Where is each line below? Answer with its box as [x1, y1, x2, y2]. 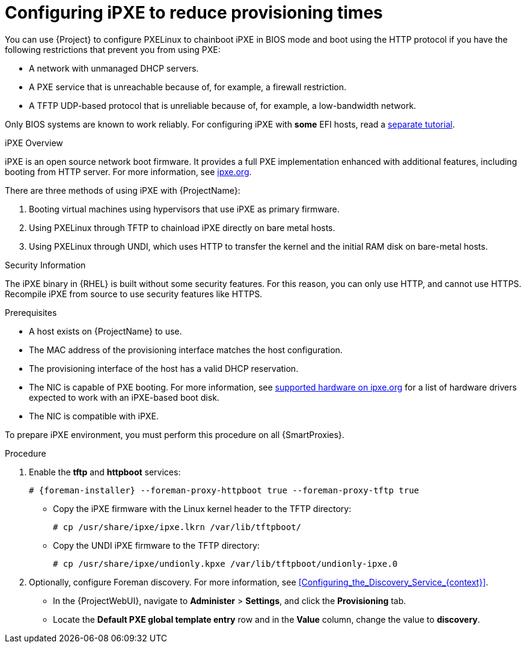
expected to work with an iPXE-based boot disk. [29, 392, 219, 403]
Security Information [5, 259, 86, 270]
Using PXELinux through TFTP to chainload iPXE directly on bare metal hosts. [29, 222, 335, 233]
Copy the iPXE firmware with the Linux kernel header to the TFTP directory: [53, 503, 352, 514]
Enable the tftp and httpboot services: [29, 466, 181, 477]
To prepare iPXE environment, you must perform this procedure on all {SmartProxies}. [5, 429, 344, 440]
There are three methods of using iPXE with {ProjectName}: [5, 185, 240, 196]
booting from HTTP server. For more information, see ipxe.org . [5, 166, 252, 177]
